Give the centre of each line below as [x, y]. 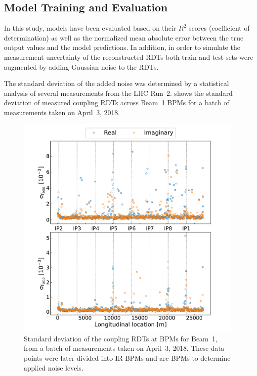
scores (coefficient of [219, 28]
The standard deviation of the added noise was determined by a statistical [117, 83]
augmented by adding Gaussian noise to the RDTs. [81, 66]
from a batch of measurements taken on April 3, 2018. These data [124, 348]
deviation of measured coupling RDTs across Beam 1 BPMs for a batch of [117, 103]
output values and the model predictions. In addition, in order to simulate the [122, 47]
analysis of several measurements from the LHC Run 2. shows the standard [118, 93]
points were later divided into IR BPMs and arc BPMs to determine [127, 358]
